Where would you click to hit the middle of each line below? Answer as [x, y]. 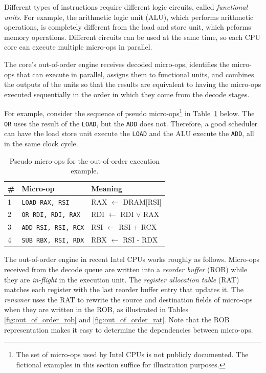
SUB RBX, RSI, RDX [53, 241]
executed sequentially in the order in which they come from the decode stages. [127, 94]
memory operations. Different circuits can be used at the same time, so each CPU [132, 37]
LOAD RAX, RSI [46, 202]
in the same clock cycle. [41, 143]
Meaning [107, 188]
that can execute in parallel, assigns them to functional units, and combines [135, 74]
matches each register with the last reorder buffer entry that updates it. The [124, 289]
